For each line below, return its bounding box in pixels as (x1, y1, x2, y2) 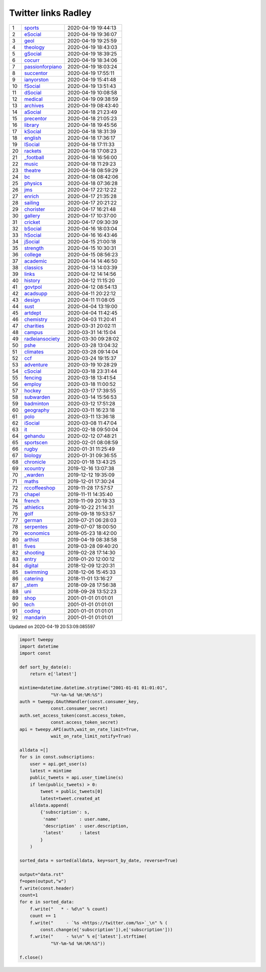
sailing (24, 199, 39, 206)
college (24, 251, 41, 258)
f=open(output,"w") (19, 879, 66, 884)
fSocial (24, 82, 40, 89)
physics (24, 180, 42, 187)
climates (24, 348, 44, 355)
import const (19, 651, 51, 656)
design (24, 296, 40, 303)
